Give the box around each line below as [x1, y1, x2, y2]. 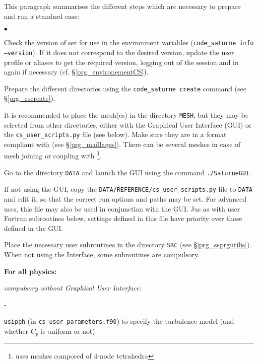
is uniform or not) [41, 326, 95, 336]
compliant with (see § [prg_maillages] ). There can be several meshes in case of [4, 139, 241, 149]
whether [4, 326, 29, 336]
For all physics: [4, 266, 57, 276]
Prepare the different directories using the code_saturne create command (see [4, 83, 247, 93]
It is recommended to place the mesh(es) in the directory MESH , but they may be [4, 109, 249, 120]
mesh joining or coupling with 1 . [4, 149, 102, 161]
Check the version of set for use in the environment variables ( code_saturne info [4, 37, 254, 48]
